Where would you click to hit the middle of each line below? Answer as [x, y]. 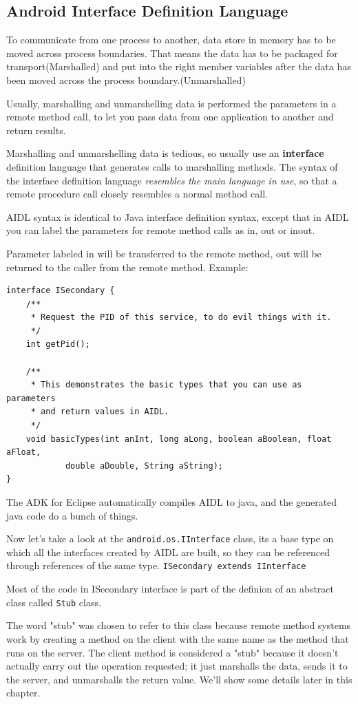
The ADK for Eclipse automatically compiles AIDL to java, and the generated [172, 502]
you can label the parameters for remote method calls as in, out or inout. [161, 230]
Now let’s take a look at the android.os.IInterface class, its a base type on [170, 538]
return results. [36, 130]
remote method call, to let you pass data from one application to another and [170, 117]
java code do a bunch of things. [72, 515]
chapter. [23, 693]
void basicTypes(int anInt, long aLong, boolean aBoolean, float [179, 439]
